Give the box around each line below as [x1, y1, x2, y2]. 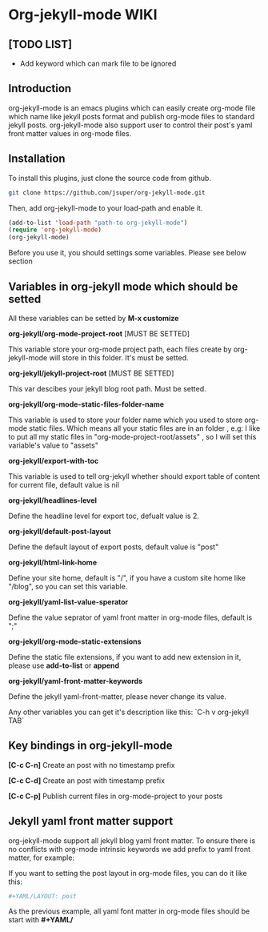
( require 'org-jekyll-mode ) [8, 226, 102, 234]
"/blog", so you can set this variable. [8, 581, 128, 591]
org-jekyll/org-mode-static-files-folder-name [8, 399, 164, 409]
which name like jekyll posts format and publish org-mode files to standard [8, 111, 255, 121]
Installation [8, 152, 66, 166]
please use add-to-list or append [8, 661, 120, 670]
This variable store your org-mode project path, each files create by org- [8, 344, 248, 354]
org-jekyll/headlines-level [8, 495, 98, 505]
